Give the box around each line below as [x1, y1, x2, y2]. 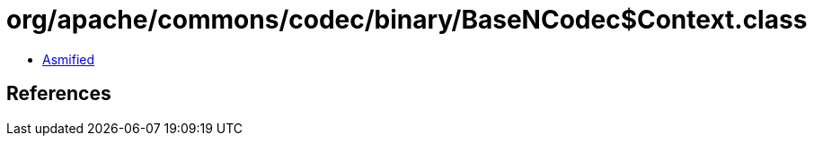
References [6, 82, 111, 105]
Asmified [42, 51, 95, 67]
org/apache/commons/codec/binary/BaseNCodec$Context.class [6, 4, 808, 35]
